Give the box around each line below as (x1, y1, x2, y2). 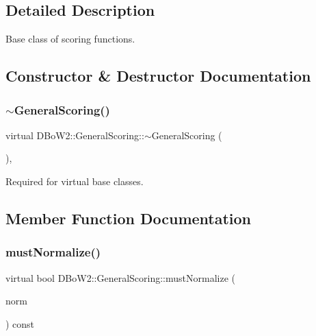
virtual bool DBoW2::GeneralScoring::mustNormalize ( (5, 270, 235, 285)
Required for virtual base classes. (5, 173, 144, 188)
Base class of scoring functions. (5, 32, 135, 46)
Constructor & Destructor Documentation (5, 65, 311, 86)
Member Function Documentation (5, 207, 252, 228)
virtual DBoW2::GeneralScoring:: (5, 128, 144, 142)
